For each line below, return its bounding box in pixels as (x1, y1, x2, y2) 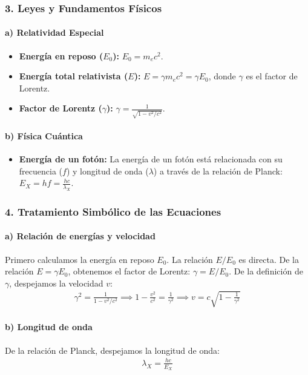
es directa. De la (238, 253, 299, 265)
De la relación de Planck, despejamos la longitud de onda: (5, 343, 220, 356)
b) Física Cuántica (5, 129, 83, 142)
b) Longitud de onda (5, 320, 93, 333)
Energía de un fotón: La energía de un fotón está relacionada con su (19, 152, 283, 165)
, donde (208, 70, 236, 82)
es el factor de (246, 70, 298, 82)
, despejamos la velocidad (9, 276, 103, 289)
